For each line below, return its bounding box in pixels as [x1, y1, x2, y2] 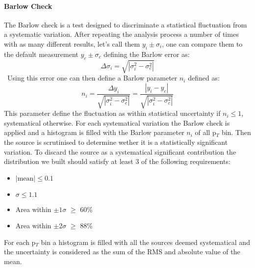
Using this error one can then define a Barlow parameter [7, 73, 178, 83]
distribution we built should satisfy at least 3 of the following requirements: [4, 156, 230, 166]
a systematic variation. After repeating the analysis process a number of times [4, 29, 239, 39]
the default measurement [4, 49, 78, 59]
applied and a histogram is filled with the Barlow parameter [4, 127, 184, 137]
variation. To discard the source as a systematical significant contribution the [4, 146, 236, 157]
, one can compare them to [162, 38, 243, 49]
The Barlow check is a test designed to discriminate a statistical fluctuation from [4, 19, 247, 29]
